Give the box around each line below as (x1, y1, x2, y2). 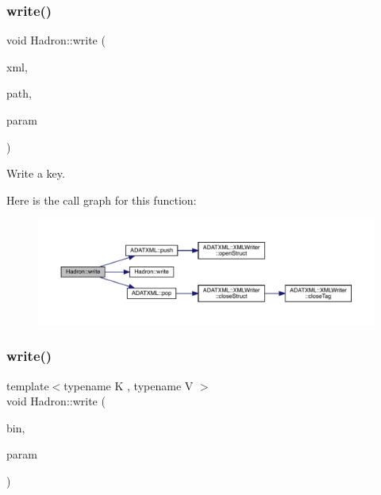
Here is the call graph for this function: (6, 191, 197, 208)
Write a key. (6, 165, 65, 182)
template (6, 377, 49, 393)
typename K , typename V (63, 377, 194, 393)
